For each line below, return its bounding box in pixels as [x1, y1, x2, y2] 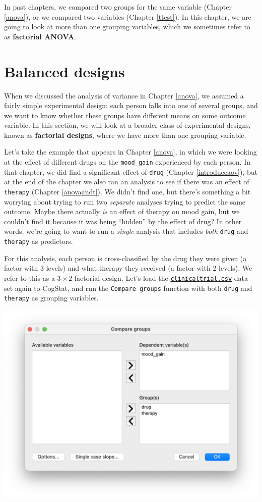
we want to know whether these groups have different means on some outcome [4, 110, 246, 120]
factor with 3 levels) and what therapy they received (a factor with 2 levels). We [4, 263, 252, 273]
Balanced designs [4, 61, 125, 81]
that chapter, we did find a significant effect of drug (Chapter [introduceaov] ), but [4, 166, 257, 177]
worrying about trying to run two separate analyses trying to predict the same [4, 196, 246, 207]
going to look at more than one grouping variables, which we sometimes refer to [4, 21, 250, 32]
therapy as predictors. [4, 236, 73, 246]
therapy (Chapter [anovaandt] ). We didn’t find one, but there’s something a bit [4, 186, 251, 196]
